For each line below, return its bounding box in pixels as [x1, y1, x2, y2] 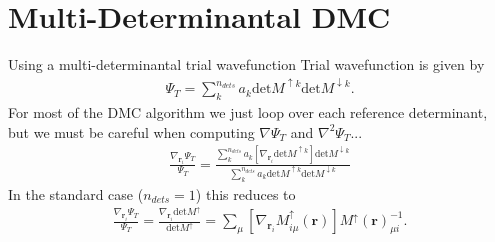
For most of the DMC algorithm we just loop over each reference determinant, [8, 102, 488, 122]
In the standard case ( [8, 183, 144, 204]
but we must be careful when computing [8, 121, 255, 142]
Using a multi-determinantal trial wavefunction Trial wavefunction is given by [8, 54, 485, 75]
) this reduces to [195, 183, 296, 204]
